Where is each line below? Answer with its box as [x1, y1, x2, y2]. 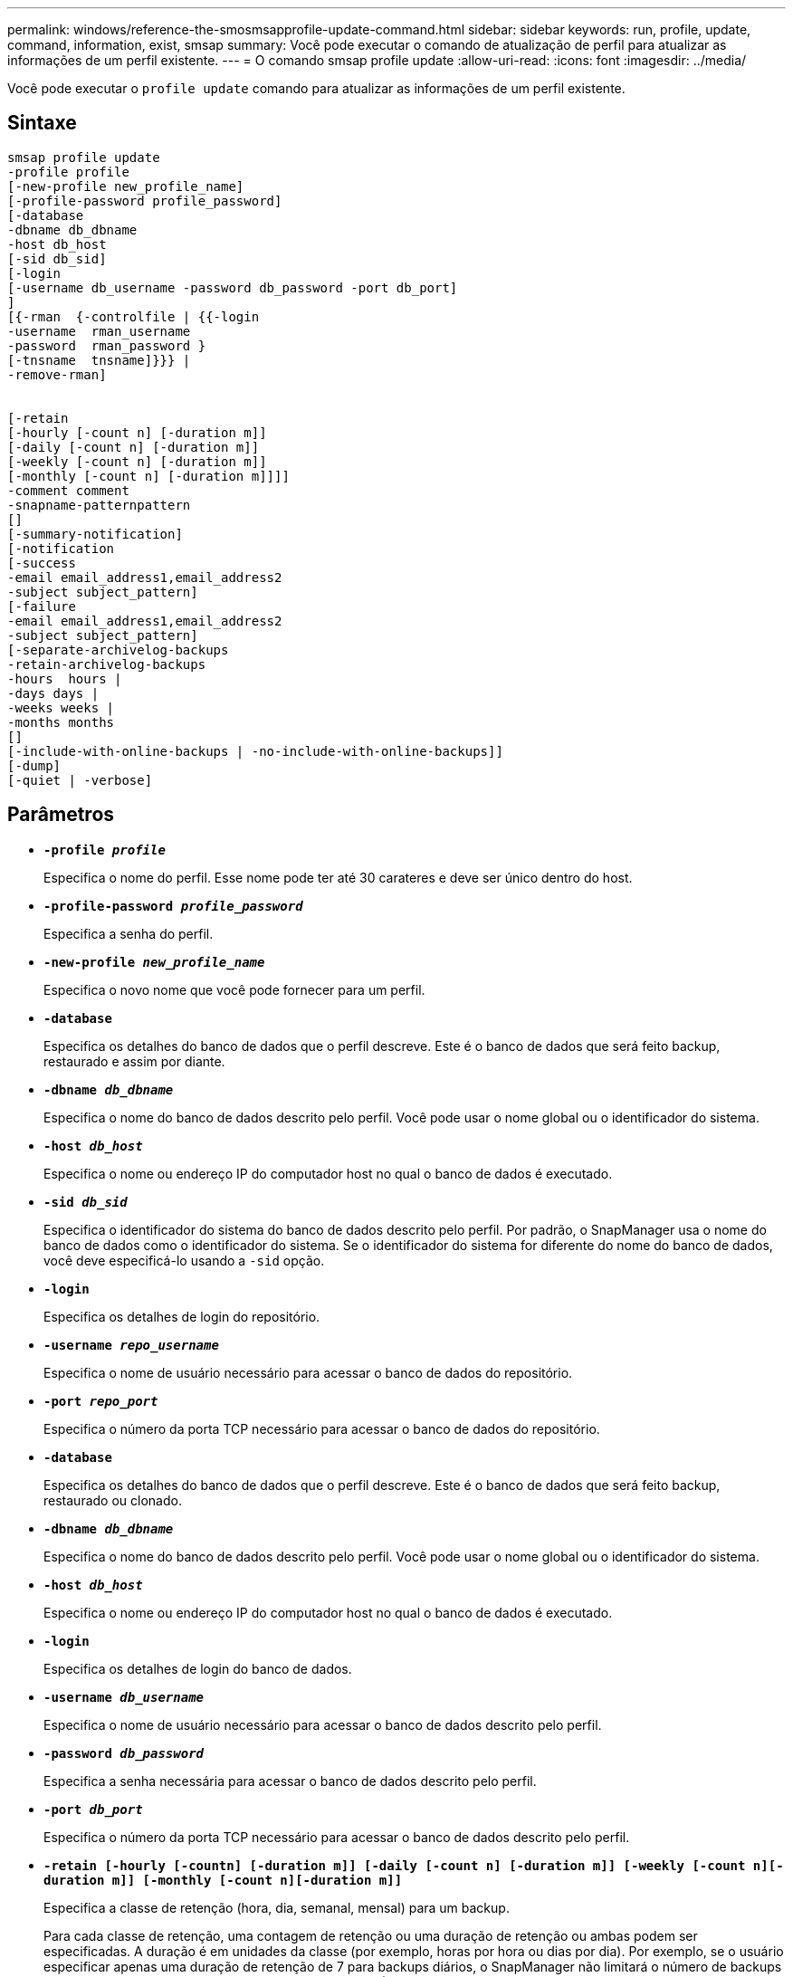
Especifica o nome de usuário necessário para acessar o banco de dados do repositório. [43, 1364, 573, 1380]
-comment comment [7, 482, 129, 498]
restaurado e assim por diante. [43, 1053, 225, 1069]
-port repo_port [43, 1393, 158, 1409]
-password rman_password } [7, 338, 206, 353]
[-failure [7, 598, 76, 614]
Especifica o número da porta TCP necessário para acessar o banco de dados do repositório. [43, 1420, 600, 1437]
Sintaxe [7, 111, 77, 135]
